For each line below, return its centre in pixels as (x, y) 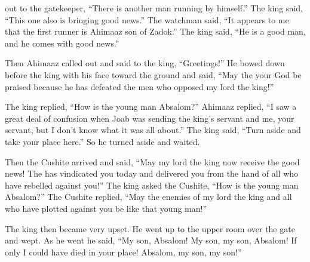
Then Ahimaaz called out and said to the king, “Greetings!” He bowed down (145, 63)
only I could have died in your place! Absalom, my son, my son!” (123, 252)
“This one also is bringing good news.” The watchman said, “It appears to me (147, 19)
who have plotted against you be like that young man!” (106, 208)
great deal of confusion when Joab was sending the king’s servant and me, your (150, 118)
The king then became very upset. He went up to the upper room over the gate (150, 228)
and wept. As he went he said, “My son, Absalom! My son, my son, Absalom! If (151, 240)
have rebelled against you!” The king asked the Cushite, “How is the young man (152, 185)
